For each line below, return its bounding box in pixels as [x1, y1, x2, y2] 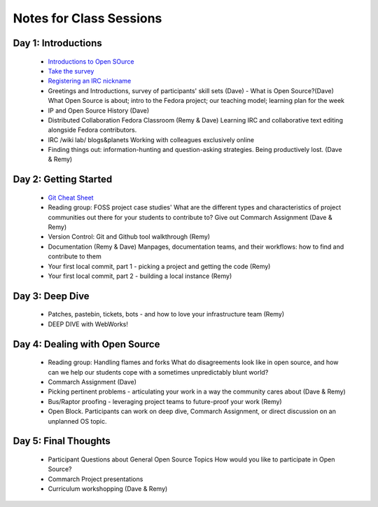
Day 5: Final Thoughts [13, 435, 111, 447]
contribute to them [48, 252, 101, 261]
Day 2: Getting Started [13, 174, 113, 186]
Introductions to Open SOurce [48, 57, 134, 66]
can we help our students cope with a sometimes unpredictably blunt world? [48, 368, 269, 376]
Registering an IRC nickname [48, 77, 132, 85]
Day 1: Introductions [13, 37, 102, 49]
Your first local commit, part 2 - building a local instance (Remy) [48, 272, 232, 280]
